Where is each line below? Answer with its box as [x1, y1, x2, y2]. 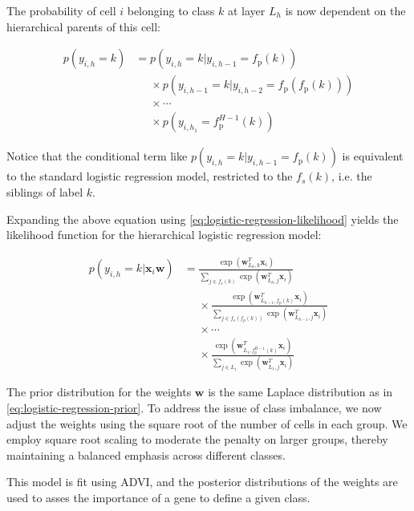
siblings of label [6, 183, 83, 200]
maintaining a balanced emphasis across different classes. [6, 446, 286, 463]
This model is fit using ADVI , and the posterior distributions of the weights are [6, 473, 398, 490]
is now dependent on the [285, 2, 406, 18]
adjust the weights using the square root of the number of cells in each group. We [6, 415, 408, 432]
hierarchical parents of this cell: [6, 18, 160, 34]
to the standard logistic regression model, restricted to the [6, 168, 293, 185]
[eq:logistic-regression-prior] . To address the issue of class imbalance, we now [6, 399, 382, 416]
